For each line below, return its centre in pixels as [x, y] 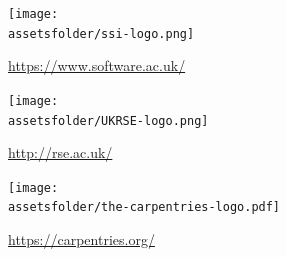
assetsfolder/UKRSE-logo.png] [108, 120]
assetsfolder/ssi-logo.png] [101, 33]
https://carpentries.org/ [81, 239]
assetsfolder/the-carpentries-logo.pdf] [144, 207]
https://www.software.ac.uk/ [97, 65]
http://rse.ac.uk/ [60, 152]
